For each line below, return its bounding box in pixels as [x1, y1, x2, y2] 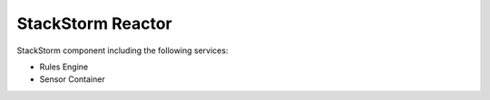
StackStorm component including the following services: [16, 45, 229, 56]
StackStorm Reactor [16, 14, 172, 33]
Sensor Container [39, 74, 105, 85]
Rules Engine [39, 61, 89, 72]
